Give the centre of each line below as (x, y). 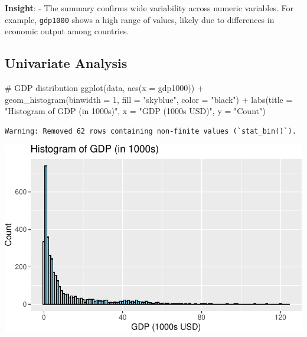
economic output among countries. (67, 31)
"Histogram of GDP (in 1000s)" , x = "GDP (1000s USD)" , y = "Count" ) (135, 111)
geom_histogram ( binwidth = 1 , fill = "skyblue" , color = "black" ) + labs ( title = (149, 99)
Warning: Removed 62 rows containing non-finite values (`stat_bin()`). (151, 131)
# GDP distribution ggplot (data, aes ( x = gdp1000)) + (104, 88)
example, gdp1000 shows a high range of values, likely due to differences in (140, 19)
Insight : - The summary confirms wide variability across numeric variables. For (149, 8)
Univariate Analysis (66, 63)
